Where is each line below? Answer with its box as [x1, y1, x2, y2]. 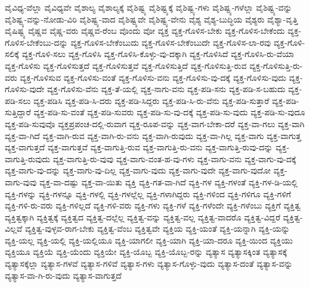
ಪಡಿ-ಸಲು [5, 94, 31, 106]
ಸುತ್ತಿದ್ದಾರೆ [5, 106, 31, 118]
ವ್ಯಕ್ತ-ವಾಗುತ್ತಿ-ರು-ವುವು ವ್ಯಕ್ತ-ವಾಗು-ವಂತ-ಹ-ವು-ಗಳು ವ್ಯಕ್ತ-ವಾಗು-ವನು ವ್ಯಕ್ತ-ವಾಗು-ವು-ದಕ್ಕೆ [52, 152, 296, 165]
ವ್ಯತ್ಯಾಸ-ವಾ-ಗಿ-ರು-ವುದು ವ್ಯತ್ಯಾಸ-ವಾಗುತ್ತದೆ [5, 269, 122, 281]
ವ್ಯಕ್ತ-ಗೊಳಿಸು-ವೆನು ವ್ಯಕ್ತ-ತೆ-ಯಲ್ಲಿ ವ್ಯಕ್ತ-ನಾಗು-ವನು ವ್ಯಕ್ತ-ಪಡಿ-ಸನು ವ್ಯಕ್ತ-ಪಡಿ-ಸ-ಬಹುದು [46, 83, 286, 95]
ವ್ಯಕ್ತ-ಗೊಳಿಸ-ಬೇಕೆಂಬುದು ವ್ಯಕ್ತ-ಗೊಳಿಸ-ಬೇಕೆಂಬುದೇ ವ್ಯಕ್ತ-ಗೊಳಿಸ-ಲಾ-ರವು [70, 36, 271, 48]
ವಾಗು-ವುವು [5, 175, 37, 188]
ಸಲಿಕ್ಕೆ [5, 48, 19, 60]
